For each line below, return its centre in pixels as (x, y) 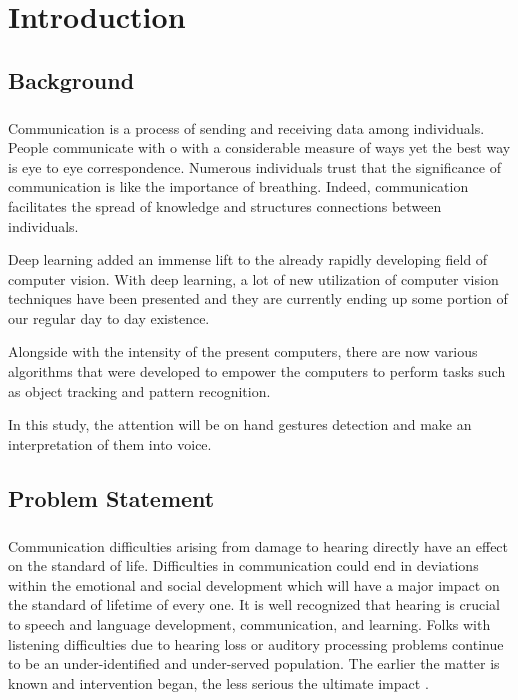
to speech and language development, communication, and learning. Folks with (249, 623)
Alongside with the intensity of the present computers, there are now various (243, 351)
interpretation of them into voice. (110, 443)
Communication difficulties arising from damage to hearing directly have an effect (258, 545)
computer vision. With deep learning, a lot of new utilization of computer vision (253, 278)
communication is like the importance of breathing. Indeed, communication (238, 186)
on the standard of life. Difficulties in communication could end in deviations (243, 565)
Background (71, 79)
